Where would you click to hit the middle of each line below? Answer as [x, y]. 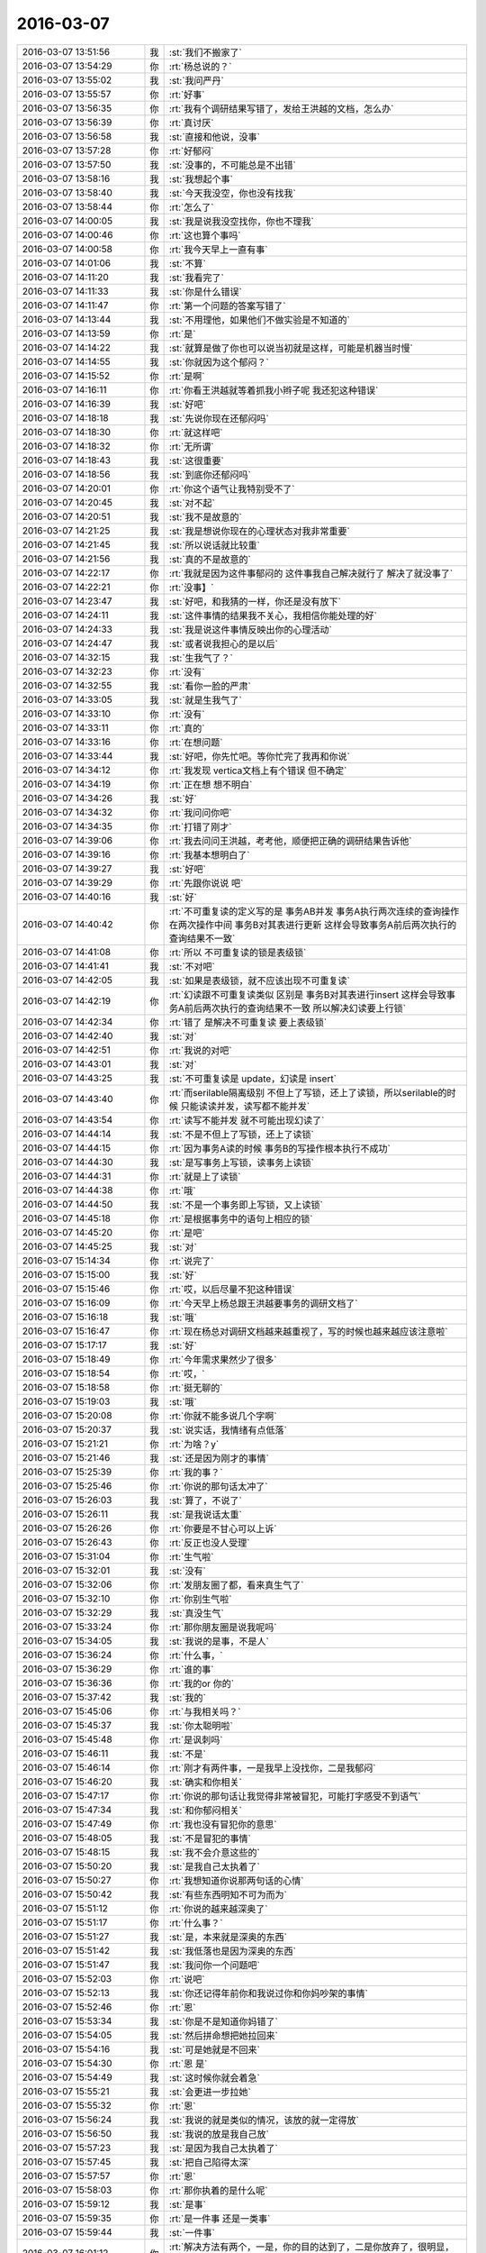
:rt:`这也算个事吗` [205, 235]
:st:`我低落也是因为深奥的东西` [233, 1951]
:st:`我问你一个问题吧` [215, 1965]
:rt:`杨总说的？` [200, 66]
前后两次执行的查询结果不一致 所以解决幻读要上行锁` [295, 1008]
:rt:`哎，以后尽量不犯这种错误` [232, 1289]
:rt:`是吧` [187, 1233]
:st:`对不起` [192, 503]
